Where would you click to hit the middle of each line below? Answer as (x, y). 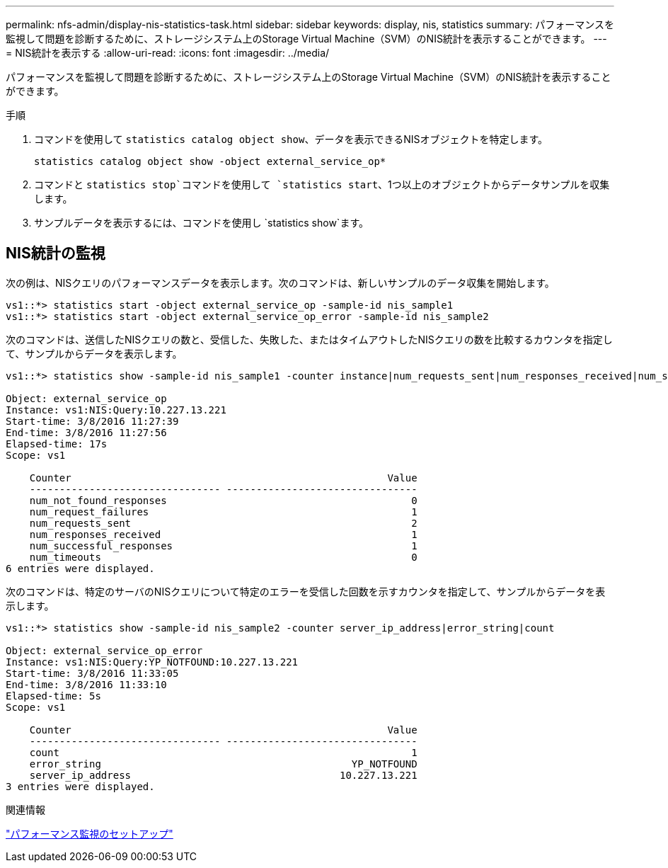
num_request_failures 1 (223, 512)
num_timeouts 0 (223, 557)
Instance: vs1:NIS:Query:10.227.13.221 (116, 410)
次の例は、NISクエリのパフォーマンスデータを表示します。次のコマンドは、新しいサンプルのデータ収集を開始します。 (280, 282)
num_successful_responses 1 (223, 546)
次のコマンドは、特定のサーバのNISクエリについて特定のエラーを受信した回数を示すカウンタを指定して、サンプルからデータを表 (306, 591)
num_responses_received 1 (223, 534)
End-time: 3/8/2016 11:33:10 (86, 684)
